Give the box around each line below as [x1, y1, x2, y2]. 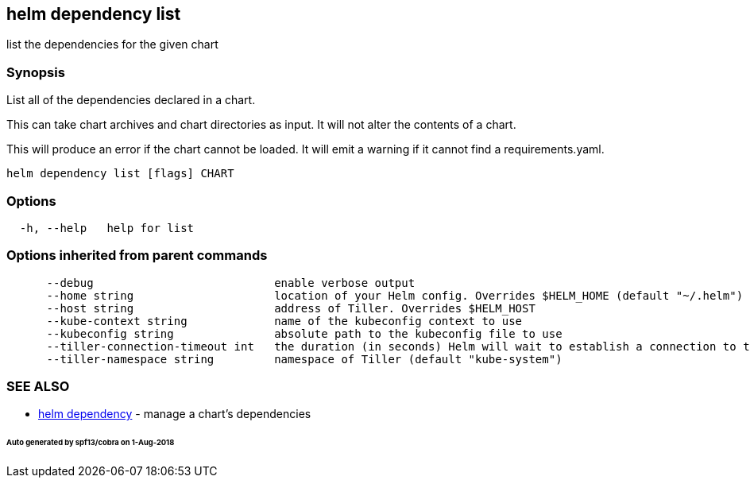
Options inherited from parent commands [6, 247, 268, 264]
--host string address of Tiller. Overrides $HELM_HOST [46, 301, 535, 315]
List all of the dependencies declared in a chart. [6, 93, 256, 107]
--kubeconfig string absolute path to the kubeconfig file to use [46, 327, 562, 340]
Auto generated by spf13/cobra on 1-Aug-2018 [6, 438, 175, 447]
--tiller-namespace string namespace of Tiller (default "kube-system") [46, 352, 562, 366]
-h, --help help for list [19, 221, 195, 234]
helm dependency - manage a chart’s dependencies [38, 407, 311, 421]
